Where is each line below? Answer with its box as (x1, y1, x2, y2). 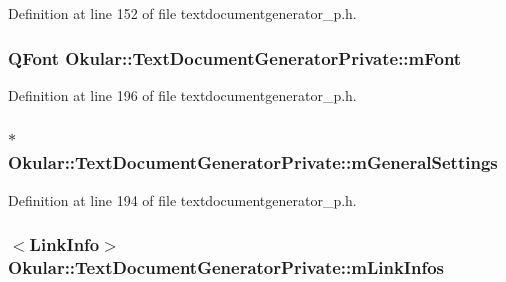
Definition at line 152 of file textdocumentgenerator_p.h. (8, 3, 357, 23)
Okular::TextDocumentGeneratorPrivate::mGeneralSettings (8, 150, 498, 175)
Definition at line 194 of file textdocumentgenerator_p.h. (8, 189, 357, 210)
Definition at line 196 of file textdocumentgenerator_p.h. (8, 84, 357, 105)
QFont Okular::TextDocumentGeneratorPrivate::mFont (8, 45, 462, 70)
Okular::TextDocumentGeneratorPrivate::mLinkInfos (8, 254, 445, 279)
